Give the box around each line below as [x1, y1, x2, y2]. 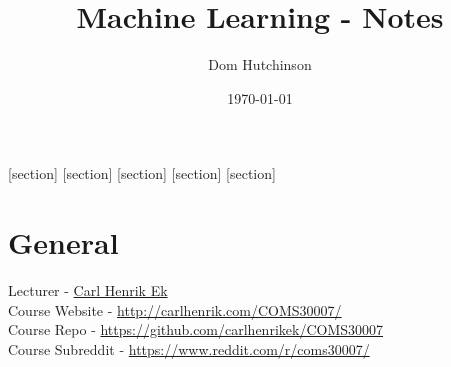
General [8, 222, 119, 263]
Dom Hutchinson [208, 54, 312, 75]
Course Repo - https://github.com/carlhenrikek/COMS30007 [8, 319, 384, 340]
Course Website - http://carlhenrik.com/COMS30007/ [8, 299, 342, 320]
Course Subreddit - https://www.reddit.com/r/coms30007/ [8, 338, 370, 359]
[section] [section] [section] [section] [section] [8, 163, 276, 184]
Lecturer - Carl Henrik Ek [8, 280, 168, 301]
